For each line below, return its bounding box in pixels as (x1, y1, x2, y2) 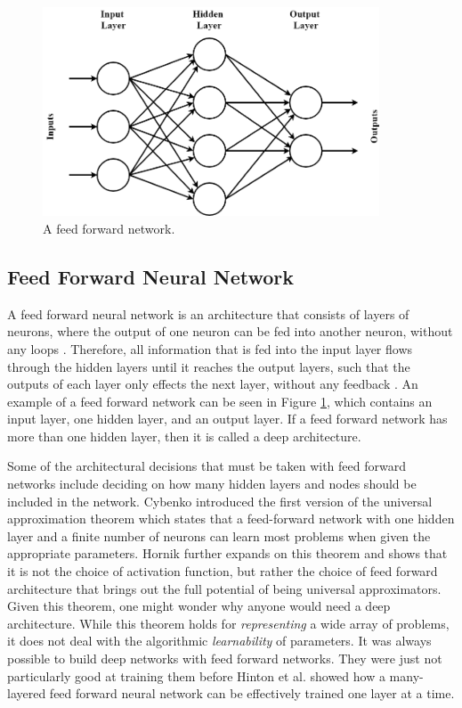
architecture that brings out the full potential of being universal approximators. (7, 579, 442, 597)
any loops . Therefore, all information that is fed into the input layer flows (7, 339, 413, 358)
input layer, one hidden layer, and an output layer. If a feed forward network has (7, 409, 448, 428)
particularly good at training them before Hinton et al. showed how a (7, 666, 385, 685)
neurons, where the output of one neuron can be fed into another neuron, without (7, 322, 453, 341)
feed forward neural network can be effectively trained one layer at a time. (49, 684, 455, 703)
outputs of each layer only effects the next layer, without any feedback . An (7, 375, 418, 393)
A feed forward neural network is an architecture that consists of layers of (7, 304, 409, 323)
